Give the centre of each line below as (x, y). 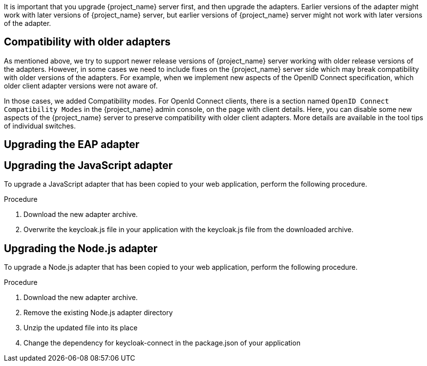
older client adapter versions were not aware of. (81, 86)
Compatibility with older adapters (87, 42)
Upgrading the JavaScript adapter (88, 165)
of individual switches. (40, 126)
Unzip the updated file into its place (81, 327)
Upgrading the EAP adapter (72, 145)
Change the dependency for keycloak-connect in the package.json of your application (162, 343)
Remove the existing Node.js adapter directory (98, 312)
